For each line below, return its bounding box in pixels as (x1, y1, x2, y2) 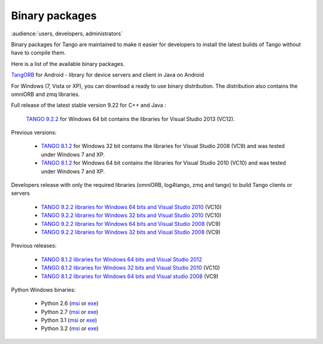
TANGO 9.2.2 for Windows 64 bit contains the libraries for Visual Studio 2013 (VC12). (26, 115, 235, 122)
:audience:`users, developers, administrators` (11, 30, 123, 37)
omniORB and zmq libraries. (11, 90, 80, 98)
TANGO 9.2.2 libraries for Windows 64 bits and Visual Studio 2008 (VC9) (41, 220, 221, 227)
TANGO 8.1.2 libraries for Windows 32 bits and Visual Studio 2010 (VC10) (41, 264, 221, 271)
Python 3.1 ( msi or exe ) (41, 316, 97, 324)
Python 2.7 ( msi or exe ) (41, 308, 99, 315)
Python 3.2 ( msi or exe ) (41, 325, 99, 332)
